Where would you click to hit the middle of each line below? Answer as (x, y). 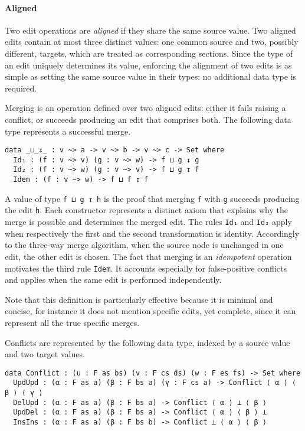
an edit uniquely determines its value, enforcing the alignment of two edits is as (148, 65)
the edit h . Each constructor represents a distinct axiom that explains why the (147, 210)
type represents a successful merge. (68, 131)
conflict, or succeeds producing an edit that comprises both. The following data (148, 119)
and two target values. (45, 354)
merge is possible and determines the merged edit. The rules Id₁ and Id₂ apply (148, 222)
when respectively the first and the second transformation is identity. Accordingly (152, 233)
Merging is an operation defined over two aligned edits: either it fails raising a (145, 108)
